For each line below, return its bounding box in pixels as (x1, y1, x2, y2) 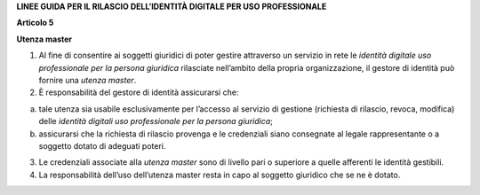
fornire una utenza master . (38, 74, 137, 85)
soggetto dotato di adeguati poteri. (38, 140, 166, 151)
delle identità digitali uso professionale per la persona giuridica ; (38, 116, 273, 127)
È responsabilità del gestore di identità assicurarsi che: (38, 87, 239, 97)
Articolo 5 (16, 18, 54, 28)
